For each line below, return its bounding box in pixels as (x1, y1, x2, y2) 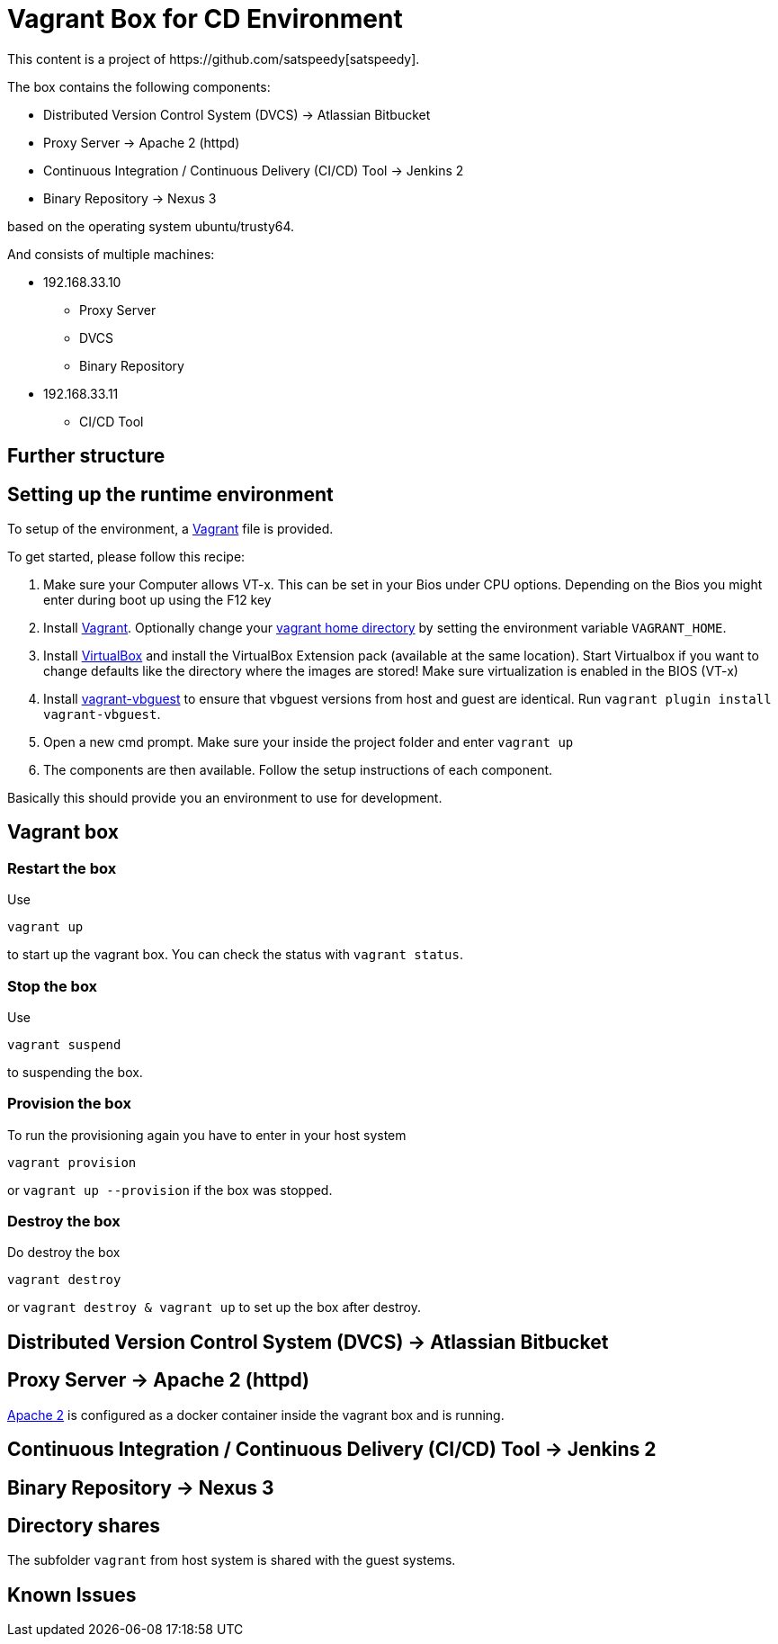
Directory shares (7, 1514, 160, 1538)
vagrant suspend (7, 1037, 121, 1052)
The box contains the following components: (7, 78, 271, 94)
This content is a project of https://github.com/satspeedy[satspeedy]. (7, 50, 420, 67)
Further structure (7, 445, 165, 468)
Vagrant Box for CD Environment (7, 4, 403, 34)
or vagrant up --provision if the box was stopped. (7, 1181, 333, 1198)
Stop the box (7, 976, 98, 995)
